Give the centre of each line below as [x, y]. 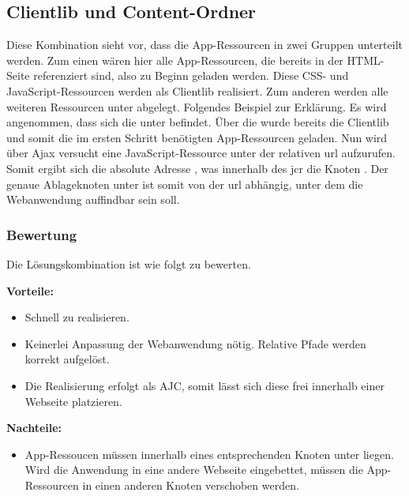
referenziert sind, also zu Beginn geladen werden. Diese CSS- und [191, 75]
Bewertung [42, 234]
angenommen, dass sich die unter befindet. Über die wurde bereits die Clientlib [198, 122]
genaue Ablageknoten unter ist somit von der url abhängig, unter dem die [185, 184]
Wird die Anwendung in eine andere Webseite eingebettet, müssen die [194, 470]
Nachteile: [34, 428]
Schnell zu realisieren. [77, 317]
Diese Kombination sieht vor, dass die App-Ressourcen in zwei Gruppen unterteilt [204, 45]
